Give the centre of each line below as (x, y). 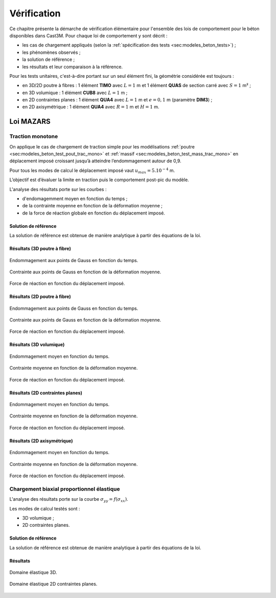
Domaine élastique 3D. (33, 572)
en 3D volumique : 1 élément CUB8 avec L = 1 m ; (75, 93)
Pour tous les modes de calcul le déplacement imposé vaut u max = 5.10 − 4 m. (92, 171)
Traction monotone (34, 137)
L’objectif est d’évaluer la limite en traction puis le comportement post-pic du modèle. (99, 180)
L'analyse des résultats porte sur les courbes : (58, 189)
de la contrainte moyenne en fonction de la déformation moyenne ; (93, 206)
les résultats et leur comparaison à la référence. (72, 67)
